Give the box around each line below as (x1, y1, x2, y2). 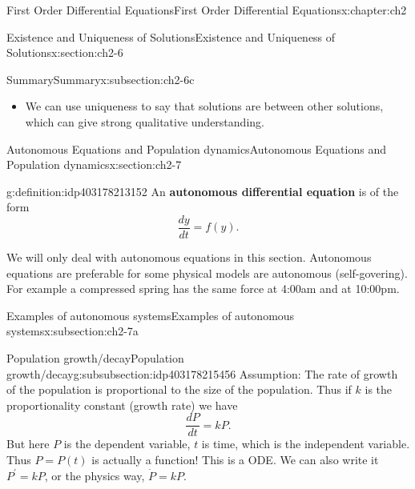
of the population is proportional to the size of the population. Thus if (6, 381, 352, 398)
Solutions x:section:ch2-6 (6, 44, 123, 61)
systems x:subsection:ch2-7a (6, 323, 139, 339)
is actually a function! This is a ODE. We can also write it (91, 451, 379, 467)
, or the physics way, (44, 467, 145, 483)
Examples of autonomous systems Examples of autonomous (6, 307, 295, 323)
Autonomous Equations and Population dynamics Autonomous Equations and (6, 140, 386, 157)
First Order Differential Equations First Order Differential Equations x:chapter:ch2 (6, 2, 407, 18)
